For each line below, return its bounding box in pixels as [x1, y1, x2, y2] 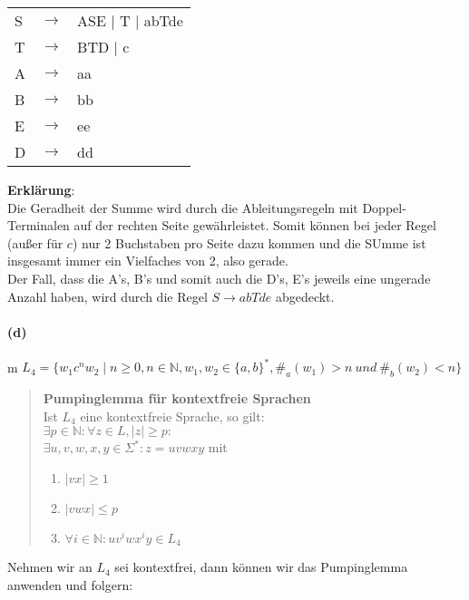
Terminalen [7, 216, 70, 235]
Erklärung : [7, 180, 75, 198]
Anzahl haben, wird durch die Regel [7, 286, 208, 305]
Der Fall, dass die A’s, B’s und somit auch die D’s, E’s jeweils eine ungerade [7, 268, 431, 287]
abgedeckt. [275, 286, 335, 305]
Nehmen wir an [7, 557, 93, 576]
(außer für [7, 233, 64, 252]
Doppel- [362, 198, 406, 217]
